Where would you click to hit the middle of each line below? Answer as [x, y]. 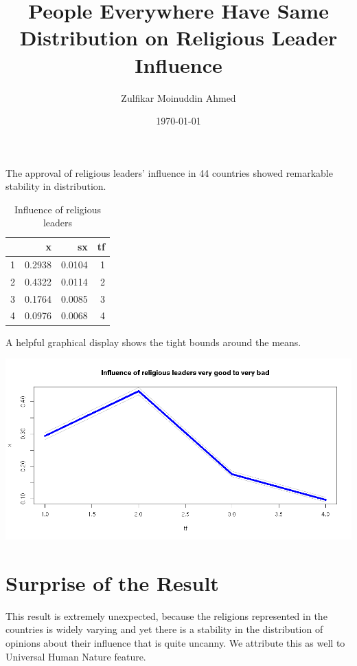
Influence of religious [58, 209]
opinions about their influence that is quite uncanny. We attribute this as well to [175, 643]
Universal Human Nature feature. [76, 656]
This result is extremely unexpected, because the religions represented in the [166, 615]
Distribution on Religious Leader [178, 37]
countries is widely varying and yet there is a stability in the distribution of [164, 629]
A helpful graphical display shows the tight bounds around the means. [153, 342]
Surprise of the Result [112, 582]
